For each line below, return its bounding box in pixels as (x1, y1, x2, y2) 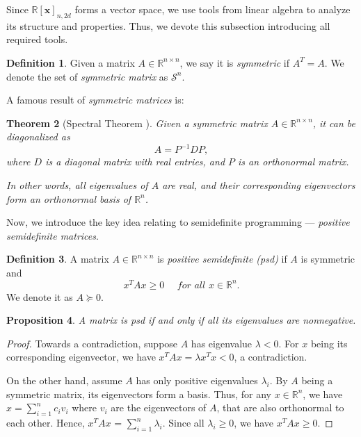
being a (301, 373, 333, 388)
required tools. (6, 32, 68, 47)
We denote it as (6, 289, 73, 304)
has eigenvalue (191, 336, 252, 350)
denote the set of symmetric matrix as (6, 69, 168, 83)
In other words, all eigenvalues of (6, 178, 148, 192)
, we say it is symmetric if (179, 55, 289, 69)
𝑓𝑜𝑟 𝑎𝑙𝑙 (177, 280, 206, 290)
